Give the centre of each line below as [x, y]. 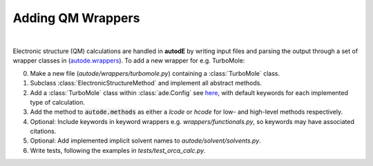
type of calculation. [58, 102]
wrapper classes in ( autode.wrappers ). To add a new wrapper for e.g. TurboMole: [129, 61]
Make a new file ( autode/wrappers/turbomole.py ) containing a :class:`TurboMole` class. [155, 73]
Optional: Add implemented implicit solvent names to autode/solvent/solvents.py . [146, 141]
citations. [43, 132]
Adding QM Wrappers [76, 18]
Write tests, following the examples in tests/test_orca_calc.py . [118, 150]
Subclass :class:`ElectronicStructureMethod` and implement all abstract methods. [146, 83]
